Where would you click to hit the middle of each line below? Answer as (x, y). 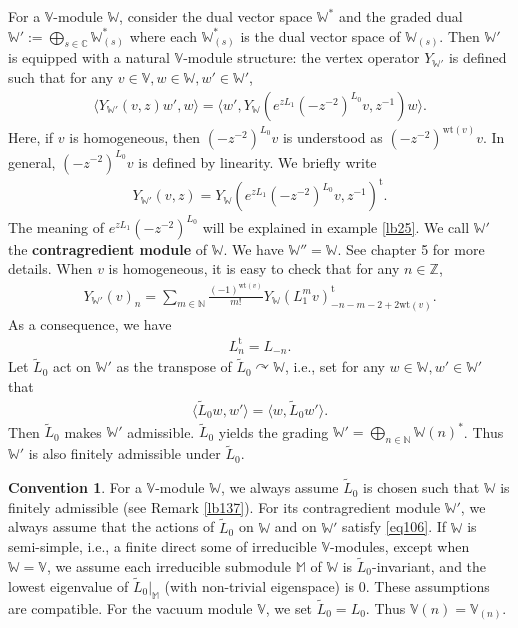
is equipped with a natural (89, 57)
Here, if (31, 137)
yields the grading (273, 431)
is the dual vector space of (320, 35)
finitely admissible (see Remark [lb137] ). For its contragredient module (224, 506)
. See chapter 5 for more (411, 248)
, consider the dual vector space (216, 16)
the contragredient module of (108, 248)
